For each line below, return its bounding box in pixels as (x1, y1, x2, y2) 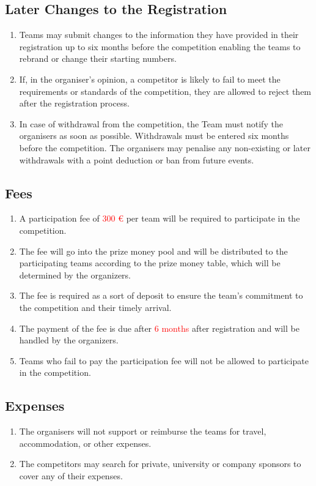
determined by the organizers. (19, 268, 131, 281)
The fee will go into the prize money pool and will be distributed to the (19, 244, 288, 257)
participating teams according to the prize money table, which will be (19, 256, 281, 269)
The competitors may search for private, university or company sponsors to (19, 457, 301, 470)
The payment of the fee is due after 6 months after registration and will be (19, 321, 299, 334)
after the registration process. (19, 97, 130, 110)
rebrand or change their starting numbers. (19, 52, 177, 65)
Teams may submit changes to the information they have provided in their (19, 28, 299, 41)
